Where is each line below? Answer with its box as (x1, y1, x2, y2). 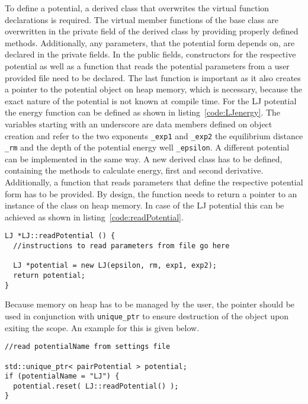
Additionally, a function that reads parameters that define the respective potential (5, 176, 303, 188)
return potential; (13, 271, 86, 280)
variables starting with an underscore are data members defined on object (5, 117, 272, 130)
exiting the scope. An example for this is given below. (5, 321, 200, 334)
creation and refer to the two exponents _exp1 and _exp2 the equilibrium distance (5, 129, 303, 142)
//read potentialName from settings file (5, 342, 171, 351)
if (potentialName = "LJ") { (5, 372, 120, 381)
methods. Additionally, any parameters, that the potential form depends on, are (5, 36, 295, 49)
